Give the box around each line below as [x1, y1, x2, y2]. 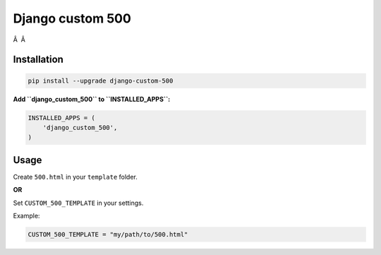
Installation [13, 54, 64, 66]
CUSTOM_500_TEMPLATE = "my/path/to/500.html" [28, 230, 188, 238]
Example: [13, 211, 40, 220]
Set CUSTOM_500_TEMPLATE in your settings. [13, 198, 144, 207]
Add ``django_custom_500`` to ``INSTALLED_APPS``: [13, 95, 171, 103]
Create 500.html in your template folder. [13, 172, 138, 181]
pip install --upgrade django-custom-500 [28, 76, 174, 85]
